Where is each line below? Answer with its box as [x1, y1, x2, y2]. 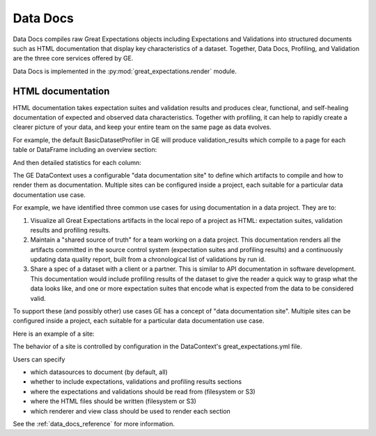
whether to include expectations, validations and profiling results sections [30, 377, 242, 386]
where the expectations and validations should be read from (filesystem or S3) [30, 387, 256, 396]
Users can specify [13, 355, 65, 364]
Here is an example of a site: [13, 329, 95, 338]
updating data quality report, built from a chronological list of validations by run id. [30, 255, 266, 264]
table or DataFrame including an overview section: [13, 146, 157, 154]
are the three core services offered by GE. [13, 54, 134, 63]
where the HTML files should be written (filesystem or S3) [30, 397, 196, 405]
